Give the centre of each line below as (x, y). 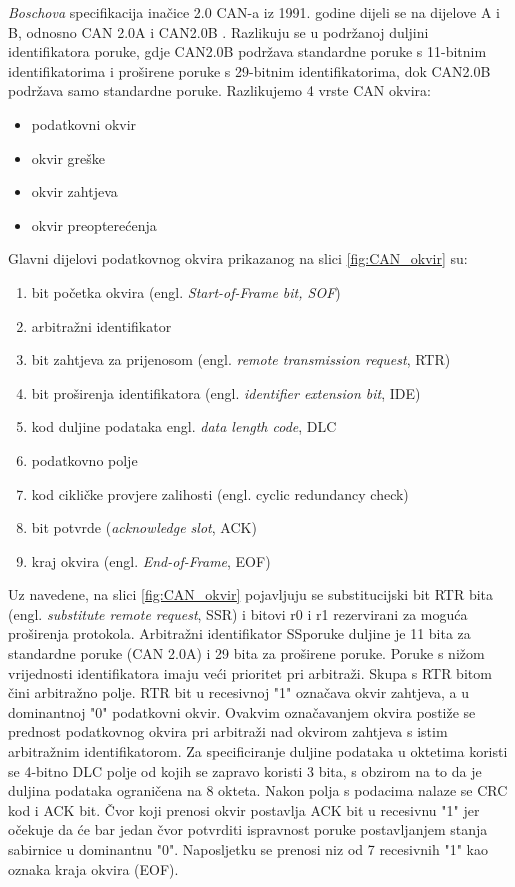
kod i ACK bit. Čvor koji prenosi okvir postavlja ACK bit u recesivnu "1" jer (244, 809)
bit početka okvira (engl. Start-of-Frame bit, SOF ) (186, 291)
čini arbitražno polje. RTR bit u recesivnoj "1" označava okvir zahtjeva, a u (239, 692)
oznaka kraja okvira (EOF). (93, 868)
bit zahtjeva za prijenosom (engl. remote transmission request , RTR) (241, 359)
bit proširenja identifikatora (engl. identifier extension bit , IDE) (226, 392)
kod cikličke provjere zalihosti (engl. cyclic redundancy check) (220, 493)
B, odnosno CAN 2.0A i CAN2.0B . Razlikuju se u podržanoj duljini (218, 31)
